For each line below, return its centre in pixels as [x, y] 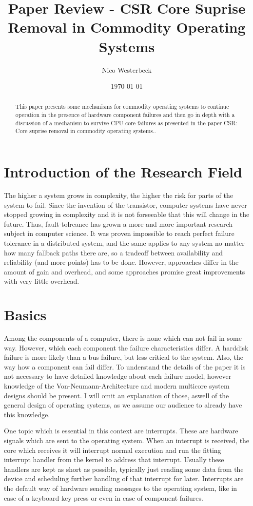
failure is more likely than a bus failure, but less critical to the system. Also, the [124, 357]
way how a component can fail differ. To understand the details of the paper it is [125, 366]
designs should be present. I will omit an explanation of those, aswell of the [117, 395]
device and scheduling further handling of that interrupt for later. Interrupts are [124, 478]
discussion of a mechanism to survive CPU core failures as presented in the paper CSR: [126, 123]
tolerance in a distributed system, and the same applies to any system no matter [124, 243]
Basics [25, 315]
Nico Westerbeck [127, 69]
